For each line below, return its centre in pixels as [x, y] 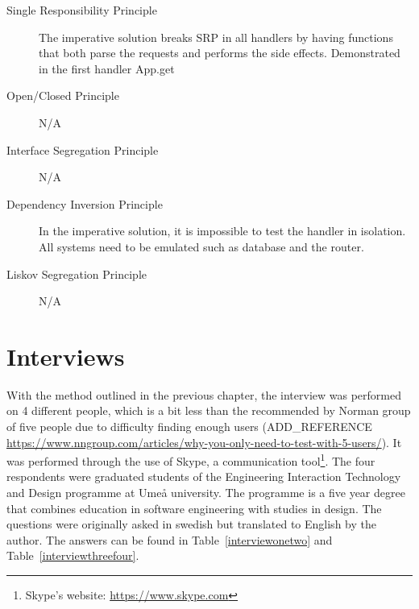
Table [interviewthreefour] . [73, 555]
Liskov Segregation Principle [77, 273]
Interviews [66, 356]
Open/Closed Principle [63, 95]
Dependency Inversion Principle [85, 203]
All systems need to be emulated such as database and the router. [201, 246]
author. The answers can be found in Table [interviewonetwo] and [170, 539]
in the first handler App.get [107, 68]
